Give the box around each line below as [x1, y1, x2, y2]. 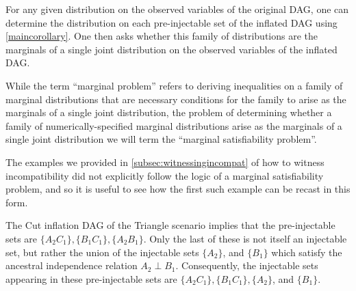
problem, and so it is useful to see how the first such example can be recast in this [5, 182, 351, 196]
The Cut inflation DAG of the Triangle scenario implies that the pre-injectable [5, 218, 335, 232]
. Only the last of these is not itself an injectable [143, 231, 347, 245]
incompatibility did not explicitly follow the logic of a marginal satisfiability [5, 168, 324, 182]
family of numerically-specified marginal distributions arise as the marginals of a [5, 118, 342, 133]
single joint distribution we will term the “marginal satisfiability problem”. [5, 132, 317, 146]
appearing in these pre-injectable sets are [5, 271, 177, 286]
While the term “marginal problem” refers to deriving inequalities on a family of [5, 78, 343, 92]
